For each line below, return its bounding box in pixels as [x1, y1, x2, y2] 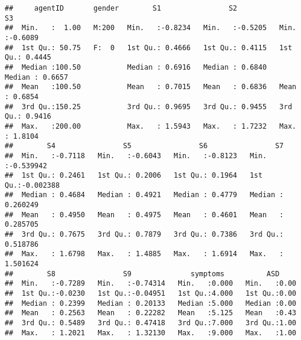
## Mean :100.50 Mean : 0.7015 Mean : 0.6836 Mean [5, 83, 296, 91]
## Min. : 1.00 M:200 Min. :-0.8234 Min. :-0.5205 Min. [5, 24, 296, 32]
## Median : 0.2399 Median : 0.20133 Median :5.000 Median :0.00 [5, 299, 296, 308]
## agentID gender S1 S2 [5, 4, 237, 12]
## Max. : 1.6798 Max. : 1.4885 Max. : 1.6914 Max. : [5, 250, 284, 259]
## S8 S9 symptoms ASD [5, 269, 280, 278]
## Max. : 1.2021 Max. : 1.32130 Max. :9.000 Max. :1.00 [5, 328, 296, 337]
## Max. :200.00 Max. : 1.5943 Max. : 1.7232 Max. [5, 122, 296, 130]
